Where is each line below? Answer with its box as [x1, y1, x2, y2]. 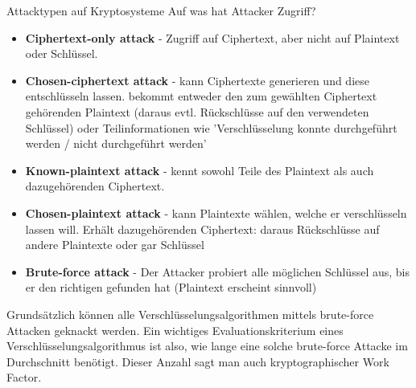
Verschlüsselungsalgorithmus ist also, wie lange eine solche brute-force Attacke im [6, 337, 408, 354]
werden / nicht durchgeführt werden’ [25, 135, 207, 152]
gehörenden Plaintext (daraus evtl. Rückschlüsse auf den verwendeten [25, 103, 369, 120]
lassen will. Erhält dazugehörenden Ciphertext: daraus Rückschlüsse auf [25, 220, 380, 237]
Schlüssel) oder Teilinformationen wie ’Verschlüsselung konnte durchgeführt [25, 119, 397, 136]
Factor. [6, 369, 42, 386]
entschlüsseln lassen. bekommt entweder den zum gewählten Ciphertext [25, 88, 377, 104]
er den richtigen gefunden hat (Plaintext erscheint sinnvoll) [25, 279, 317, 296]
